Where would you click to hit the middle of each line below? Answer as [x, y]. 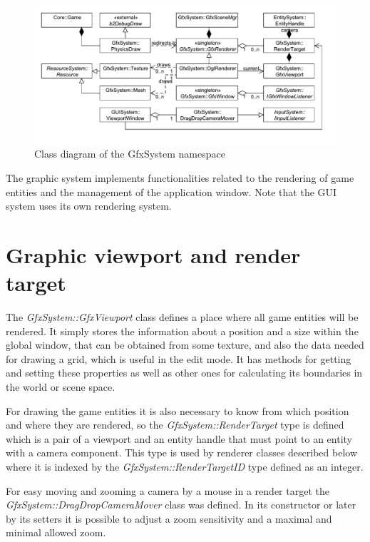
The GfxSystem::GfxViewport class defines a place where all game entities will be [182, 317]
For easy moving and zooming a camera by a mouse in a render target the [168, 490]
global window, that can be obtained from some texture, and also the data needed [185, 345]
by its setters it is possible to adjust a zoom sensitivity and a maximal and [169, 518]
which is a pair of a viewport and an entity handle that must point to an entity [179, 438]
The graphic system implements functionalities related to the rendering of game [180, 177]
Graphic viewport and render [153, 254]
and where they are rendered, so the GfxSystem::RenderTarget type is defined [175, 425]
